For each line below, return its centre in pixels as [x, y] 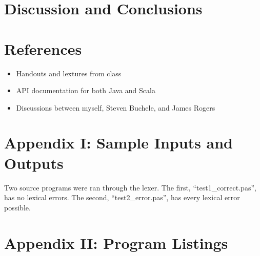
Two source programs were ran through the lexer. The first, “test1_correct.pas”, [130, 187]
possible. [17, 207]
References [43, 48]
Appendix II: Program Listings [116, 242]
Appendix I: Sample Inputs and [119, 143]
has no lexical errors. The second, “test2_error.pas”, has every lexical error [122, 197]
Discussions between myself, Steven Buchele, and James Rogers [116, 107]
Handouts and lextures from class [69, 73]
